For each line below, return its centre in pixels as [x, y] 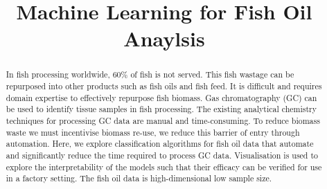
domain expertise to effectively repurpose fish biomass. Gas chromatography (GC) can [161, 97]
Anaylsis [164, 38]
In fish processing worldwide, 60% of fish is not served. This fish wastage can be [150, 74]
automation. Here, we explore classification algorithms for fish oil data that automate [160, 144]
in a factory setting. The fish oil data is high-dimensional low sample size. [139, 178]
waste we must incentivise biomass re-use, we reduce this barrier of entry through [153, 132]
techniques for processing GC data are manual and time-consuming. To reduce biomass [163, 120]
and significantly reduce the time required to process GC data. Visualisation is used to [162, 155]
